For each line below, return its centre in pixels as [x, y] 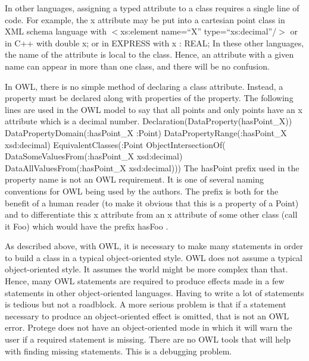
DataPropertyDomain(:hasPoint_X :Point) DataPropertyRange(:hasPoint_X [146, 132]
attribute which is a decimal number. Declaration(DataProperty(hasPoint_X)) [149, 121]
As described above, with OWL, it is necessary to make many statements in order [154, 246]
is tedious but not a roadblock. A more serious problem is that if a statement [146, 304]
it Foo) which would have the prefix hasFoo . [87, 226]
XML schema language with [56, 31]
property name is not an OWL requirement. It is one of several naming [134, 179]
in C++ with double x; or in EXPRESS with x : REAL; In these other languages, [154, 43]
